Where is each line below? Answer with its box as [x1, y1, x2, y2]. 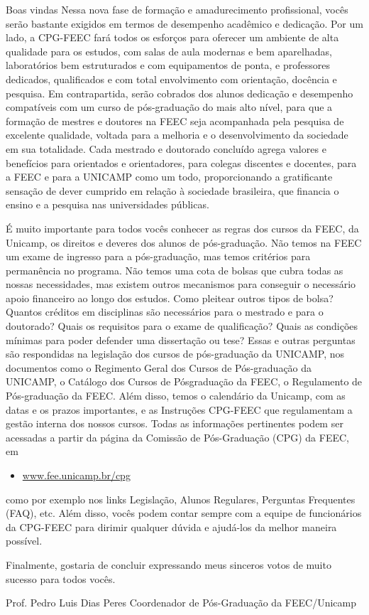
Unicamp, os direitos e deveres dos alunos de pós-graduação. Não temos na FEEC [6, 235, 362, 250]
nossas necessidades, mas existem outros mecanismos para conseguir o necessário [6, 277, 356, 292]
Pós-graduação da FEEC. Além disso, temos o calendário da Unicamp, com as [6, 388, 346, 403]
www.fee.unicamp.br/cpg [22, 468, 131, 482]
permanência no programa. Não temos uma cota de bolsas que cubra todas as [6, 262, 343, 277]
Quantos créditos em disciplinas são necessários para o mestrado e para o [6, 304, 324, 319]
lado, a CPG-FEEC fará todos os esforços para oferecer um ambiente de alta [6, 30, 339, 45]
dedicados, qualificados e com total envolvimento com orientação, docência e [6, 71, 337, 86]
